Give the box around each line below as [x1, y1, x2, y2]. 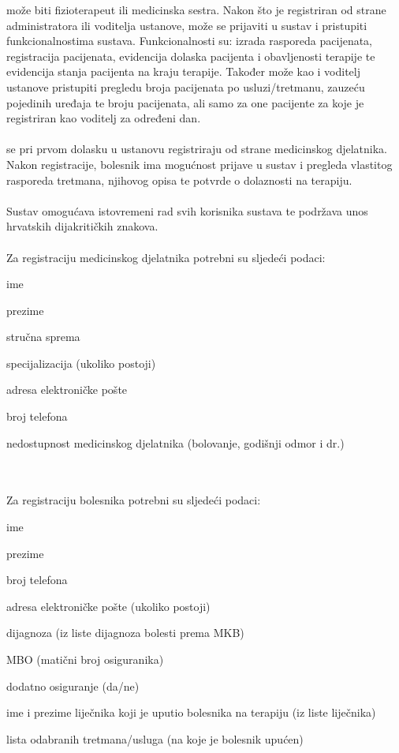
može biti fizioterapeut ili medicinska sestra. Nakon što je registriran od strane [6, 2, 386, 17]
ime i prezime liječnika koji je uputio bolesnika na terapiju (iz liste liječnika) [6, 704, 376, 721]
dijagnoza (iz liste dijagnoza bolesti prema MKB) [6, 624, 244, 641]
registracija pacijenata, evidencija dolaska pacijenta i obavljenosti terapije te [6, 47, 375, 64]
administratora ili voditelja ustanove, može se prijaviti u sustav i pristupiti [6, 17, 367, 33]
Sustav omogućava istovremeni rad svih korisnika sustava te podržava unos [6, 202, 368, 219]
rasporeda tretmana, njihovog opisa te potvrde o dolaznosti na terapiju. [6, 171, 352, 188]
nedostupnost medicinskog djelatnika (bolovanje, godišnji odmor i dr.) [6, 434, 345, 451]
